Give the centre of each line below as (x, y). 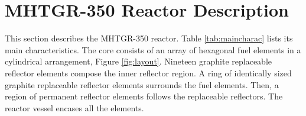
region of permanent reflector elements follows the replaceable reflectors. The (144, 96)
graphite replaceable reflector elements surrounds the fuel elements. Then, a (142, 84)
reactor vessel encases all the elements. (74, 107)
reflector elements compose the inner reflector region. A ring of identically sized (148, 72)
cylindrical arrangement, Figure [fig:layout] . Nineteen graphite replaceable (138, 61)
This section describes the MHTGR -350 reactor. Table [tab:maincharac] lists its (149, 38)
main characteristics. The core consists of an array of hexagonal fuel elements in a (153, 49)
